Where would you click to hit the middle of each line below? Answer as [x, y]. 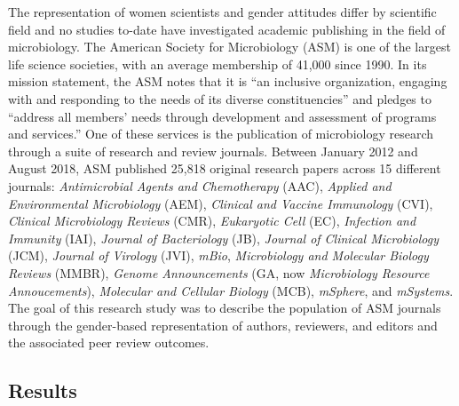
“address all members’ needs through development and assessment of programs [222, 116]
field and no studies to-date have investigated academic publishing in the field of [227, 29]
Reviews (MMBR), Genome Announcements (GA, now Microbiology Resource [219, 272]
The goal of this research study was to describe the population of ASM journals [225, 308]
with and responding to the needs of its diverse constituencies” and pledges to [220, 98]
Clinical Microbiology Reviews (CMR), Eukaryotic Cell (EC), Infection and [212, 221]
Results [43, 390]
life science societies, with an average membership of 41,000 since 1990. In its [218, 64]
